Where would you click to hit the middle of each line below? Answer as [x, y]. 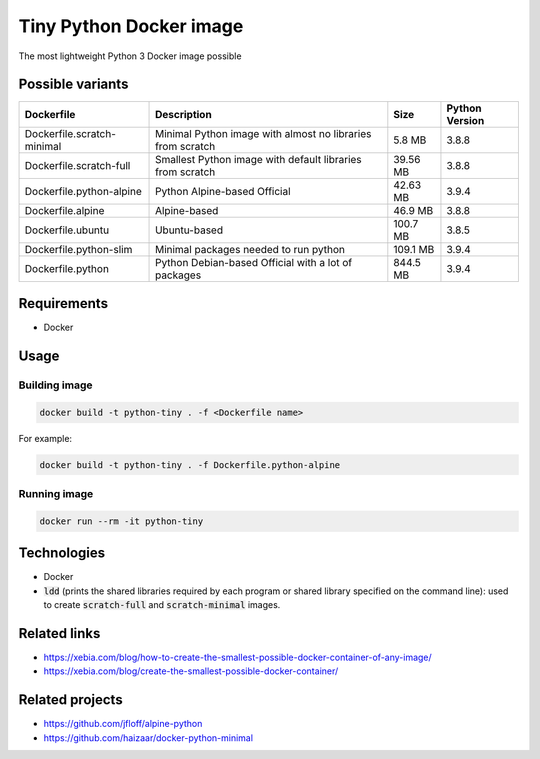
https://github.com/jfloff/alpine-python [123, 724]
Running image [56, 493]
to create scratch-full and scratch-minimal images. [162, 604]
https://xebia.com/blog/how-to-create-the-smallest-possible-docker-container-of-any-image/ [237, 657]
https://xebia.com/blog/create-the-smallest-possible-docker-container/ [191, 671]
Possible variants [73, 84]
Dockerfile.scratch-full [77, 166]
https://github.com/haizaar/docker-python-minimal [148, 737]
